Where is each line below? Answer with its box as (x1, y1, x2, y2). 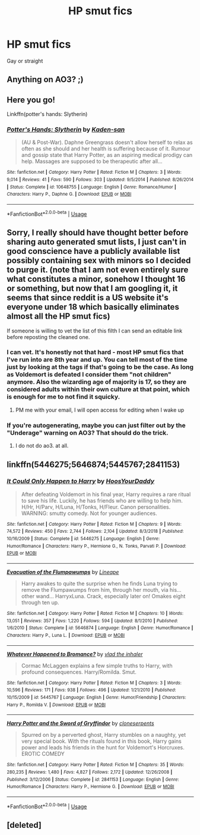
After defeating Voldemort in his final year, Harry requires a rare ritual (21, 491, 191, 498)
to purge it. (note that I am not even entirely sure (7, 265, 189, 275)
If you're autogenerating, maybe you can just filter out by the (7, 421, 186, 429)
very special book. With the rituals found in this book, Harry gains (21, 737, 182, 745)
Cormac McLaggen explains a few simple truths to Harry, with (21, 662, 173, 669)
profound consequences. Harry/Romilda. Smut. (21, 668, 137, 676)
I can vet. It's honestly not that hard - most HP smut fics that (7, 348, 184, 356)
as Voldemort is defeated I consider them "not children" (7, 371, 172, 379)
